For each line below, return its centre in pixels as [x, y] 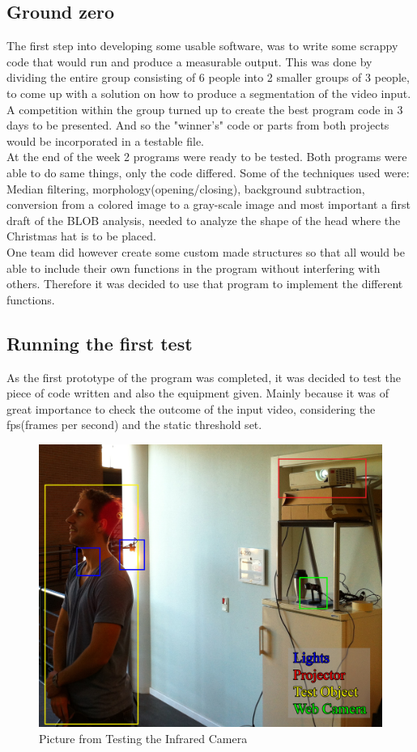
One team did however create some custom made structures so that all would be [206, 251]
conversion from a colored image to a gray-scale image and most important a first [209, 204]
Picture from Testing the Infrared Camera [143, 738]
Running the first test [100, 343]
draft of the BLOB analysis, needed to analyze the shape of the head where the [204, 220]
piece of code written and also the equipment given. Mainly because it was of [198, 393]
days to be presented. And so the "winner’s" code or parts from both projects [198, 125]
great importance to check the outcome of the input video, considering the [191, 408]
